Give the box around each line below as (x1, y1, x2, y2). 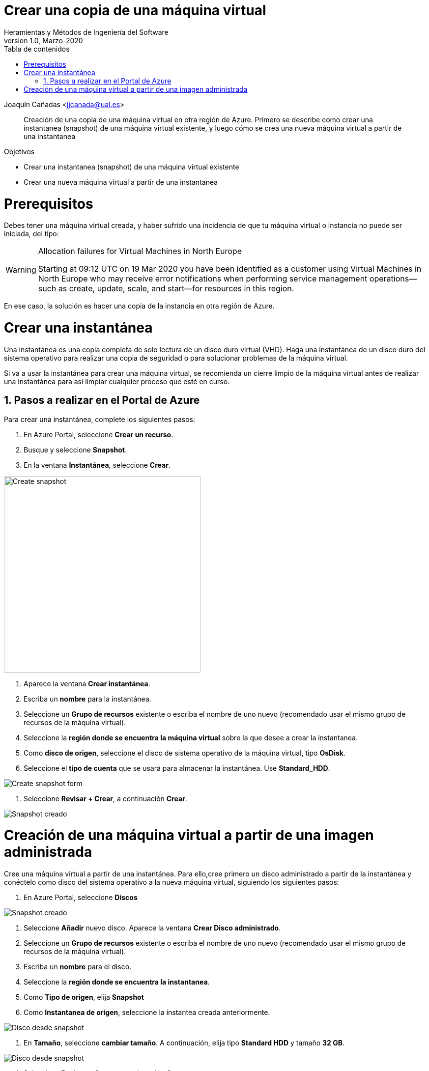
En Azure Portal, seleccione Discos (24, 893, 138, 902)
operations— (369, 274, 417, 284)
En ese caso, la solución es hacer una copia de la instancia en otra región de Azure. (4, 302, 275, 310)
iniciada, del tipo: (4, 229, 59, 238)
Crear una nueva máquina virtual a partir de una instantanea (24, 177, 218, 186)
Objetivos (4, 147, 35, 156)
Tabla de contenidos (4, 44, 70, 53)
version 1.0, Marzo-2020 (4, 36, 83, 45)
